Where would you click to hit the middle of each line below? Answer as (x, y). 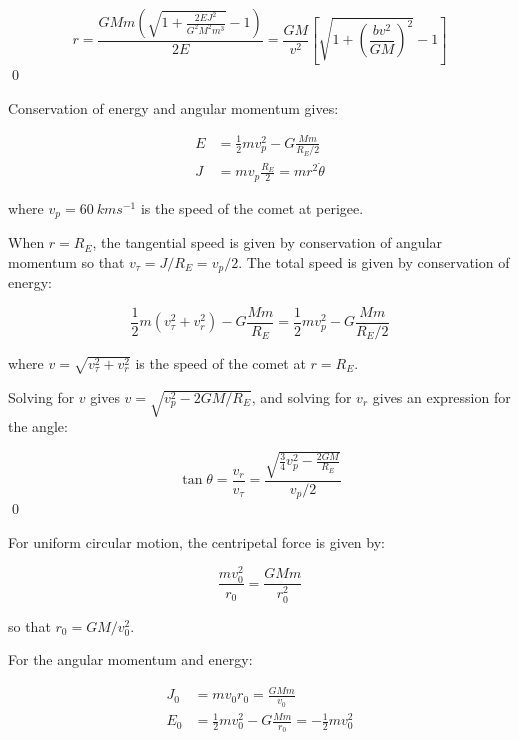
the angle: (38, 426)
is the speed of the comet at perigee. (252, 207)
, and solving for (301, 396)
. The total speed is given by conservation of (374, 261)
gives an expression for (441, 396)
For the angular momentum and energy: (130, 659)
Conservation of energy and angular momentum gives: (173, 107)
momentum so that (66, 261)
